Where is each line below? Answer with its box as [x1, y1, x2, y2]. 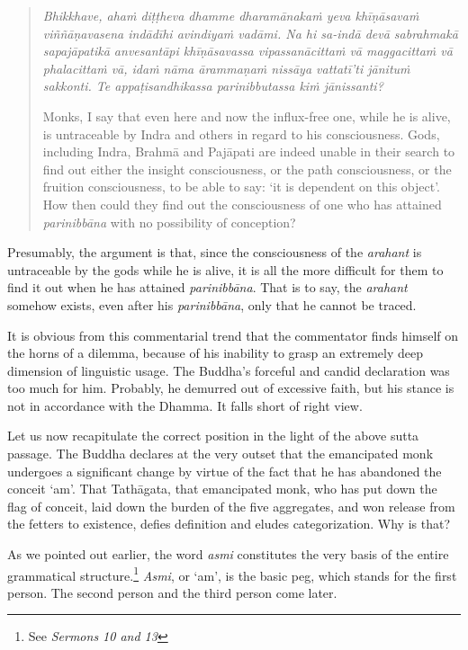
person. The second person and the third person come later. [7, 583, 337, 601]
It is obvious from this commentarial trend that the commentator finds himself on [7, 325, 459, 344]
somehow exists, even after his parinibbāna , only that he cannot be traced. [7, 295, 417, 314]
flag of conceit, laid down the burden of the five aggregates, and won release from [7, 496, 455, 515]
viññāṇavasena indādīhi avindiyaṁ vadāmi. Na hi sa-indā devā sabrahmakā [42, 23, 458, 42]
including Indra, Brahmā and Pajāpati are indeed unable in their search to [42, 142, 455, 161]
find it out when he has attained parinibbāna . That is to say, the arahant [7, 278, 408, 297]
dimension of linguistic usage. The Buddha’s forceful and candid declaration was [7, 361, 450, 379]
